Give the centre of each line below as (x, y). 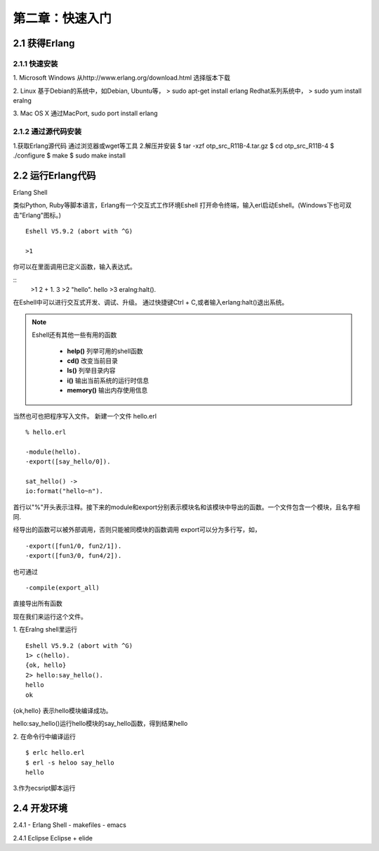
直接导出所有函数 (38, 603)
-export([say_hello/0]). (68, 462)
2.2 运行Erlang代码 (54, 175)
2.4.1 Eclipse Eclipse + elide (53, 838)
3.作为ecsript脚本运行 (44, 788)
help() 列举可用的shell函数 (105, 351)
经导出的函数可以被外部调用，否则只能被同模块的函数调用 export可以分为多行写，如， (137, 530)
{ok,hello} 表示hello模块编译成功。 (62, 710)
